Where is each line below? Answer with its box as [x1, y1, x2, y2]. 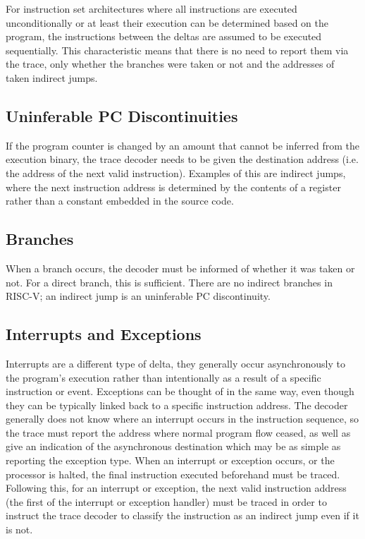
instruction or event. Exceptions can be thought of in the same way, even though [6, 384, 354, 399]
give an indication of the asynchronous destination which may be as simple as [6, 439, 341, 454]
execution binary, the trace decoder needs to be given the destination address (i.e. [6, 152, 359, 166]
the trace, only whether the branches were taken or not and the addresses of [6, 56, 335, 71]
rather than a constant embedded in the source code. [6, 193, 234, 208]
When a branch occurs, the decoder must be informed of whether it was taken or [6, 260, 355, 275]
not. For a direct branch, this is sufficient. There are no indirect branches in [6, 274, 333, 289]
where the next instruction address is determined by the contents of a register [6, 179, 341, 194]
